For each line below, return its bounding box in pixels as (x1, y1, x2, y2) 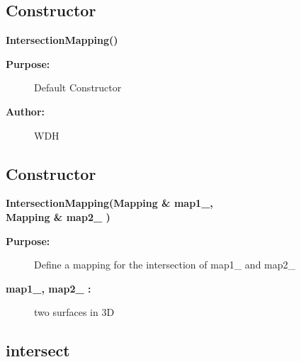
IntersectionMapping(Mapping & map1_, (6, 196, 213, 210)
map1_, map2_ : (6, 281, 91, 295)
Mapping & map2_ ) (6, 209, 110, 224)
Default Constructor (34, 80, 122, 95)
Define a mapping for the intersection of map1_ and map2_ (34, 257, 296, 272)
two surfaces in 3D (34, 305, 115, 319)
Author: (6, 103, 45, 118)
